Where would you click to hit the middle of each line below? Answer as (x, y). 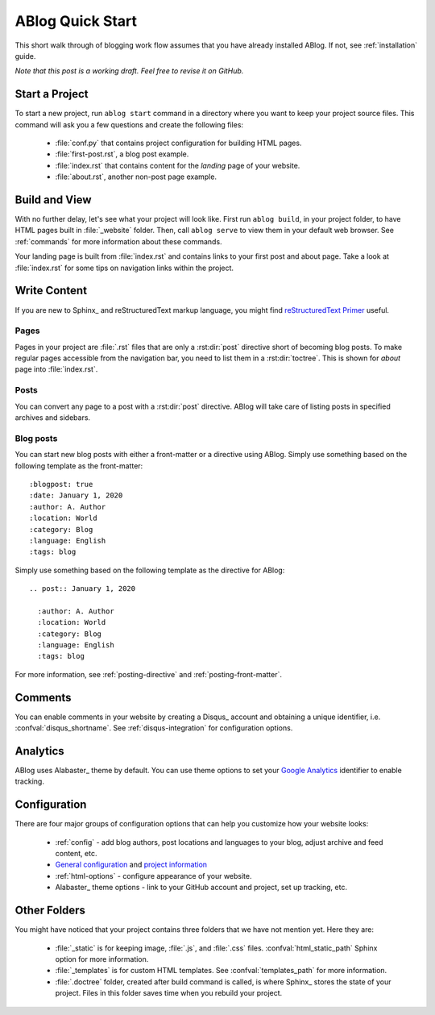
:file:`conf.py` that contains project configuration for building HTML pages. (178, 143)
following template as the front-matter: (79, 466)
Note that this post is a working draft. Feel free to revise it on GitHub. (129, 71)
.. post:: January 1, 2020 (83, 589)
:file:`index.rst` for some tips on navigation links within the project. (124, 268)
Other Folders (50, 911)
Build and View (53, 200)
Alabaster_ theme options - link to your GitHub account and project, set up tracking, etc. (201, 888)
